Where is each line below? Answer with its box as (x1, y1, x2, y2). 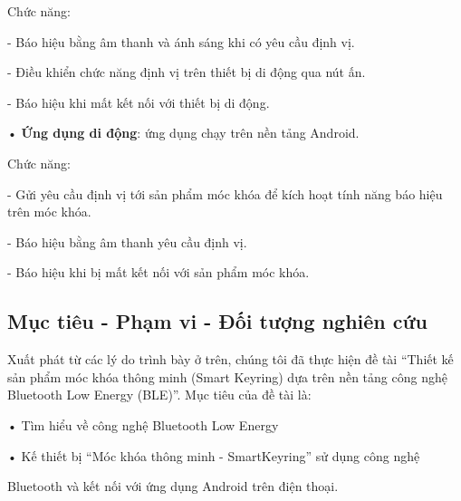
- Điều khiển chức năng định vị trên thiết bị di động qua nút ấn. (7, 63, 366, 82)
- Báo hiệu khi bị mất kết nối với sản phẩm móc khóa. (7, 263, 310, 282)
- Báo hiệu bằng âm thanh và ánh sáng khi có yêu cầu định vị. (7, 32, 355, 51)
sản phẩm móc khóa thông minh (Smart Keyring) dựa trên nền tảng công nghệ (7, 367, 447, 386)
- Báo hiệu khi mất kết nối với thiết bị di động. (7, 92, 270, 111)
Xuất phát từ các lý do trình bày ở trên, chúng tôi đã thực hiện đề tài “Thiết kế (7, 350, 454, 369)
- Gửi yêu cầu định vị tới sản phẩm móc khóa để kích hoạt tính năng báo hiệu (7, 184, 443, 203)
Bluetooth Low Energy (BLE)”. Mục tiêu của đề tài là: (7, 385, 312, 404)
